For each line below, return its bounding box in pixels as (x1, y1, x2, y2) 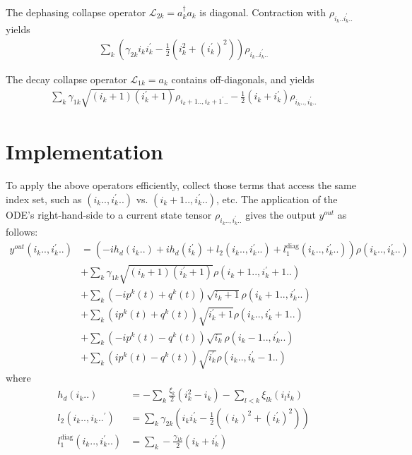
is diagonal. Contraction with (199, 5, 326, 19)
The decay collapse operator (6, 71, 127, 86)
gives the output (245, 207, 316, 222)
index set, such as (6, 191, 82, 206)
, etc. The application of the (216, 191, 338, 206)
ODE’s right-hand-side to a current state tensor (6, 207, 212, 222)
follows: (6, 224, 38, 238)
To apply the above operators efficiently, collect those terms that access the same (6, 178, 356, 193)
